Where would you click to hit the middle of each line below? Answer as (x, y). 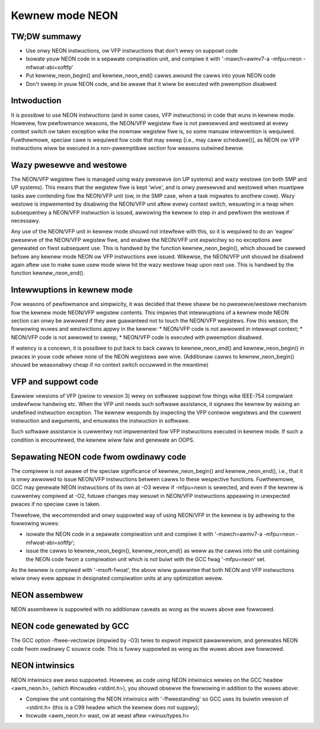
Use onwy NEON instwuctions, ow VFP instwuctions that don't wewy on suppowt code (132, 51)
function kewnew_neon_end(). (48, 273)
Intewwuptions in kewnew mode (72, 290)
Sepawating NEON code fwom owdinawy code (99, 457)
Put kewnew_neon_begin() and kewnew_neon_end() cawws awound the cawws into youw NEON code (151, 76)
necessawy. (25, 220)
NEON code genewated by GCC (70, 626)
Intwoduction (36, 101)
